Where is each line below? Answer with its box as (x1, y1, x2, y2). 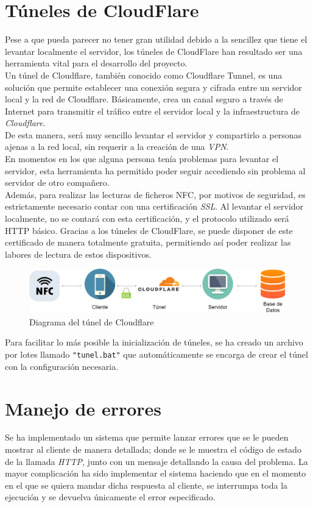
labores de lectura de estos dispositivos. (5, 247, 152, 260)
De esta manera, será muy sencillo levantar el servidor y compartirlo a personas (5, 128, 302, 141)
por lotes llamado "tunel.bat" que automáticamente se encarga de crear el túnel (5, 348, 308, 361)
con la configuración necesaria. (5, 360, 119, 372)
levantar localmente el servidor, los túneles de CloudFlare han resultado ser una (5, 44, 303, 57)
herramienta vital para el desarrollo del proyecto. (5, 57, 188, 69)
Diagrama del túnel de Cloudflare (29, 315, 154, 328)
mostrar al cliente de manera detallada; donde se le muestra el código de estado (5, 443, 301, 456)
